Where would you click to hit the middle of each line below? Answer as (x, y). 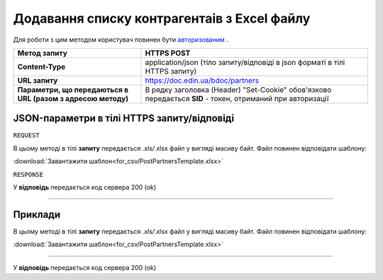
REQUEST (27, 135)
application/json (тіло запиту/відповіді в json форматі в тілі (245, 62)
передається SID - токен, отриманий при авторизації (237, 98)
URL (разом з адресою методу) (73, 98)
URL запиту (38, 80)
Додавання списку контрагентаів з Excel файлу (162, 18)
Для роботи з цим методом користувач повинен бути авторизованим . (121, 40)
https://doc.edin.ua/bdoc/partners (202, 80)
